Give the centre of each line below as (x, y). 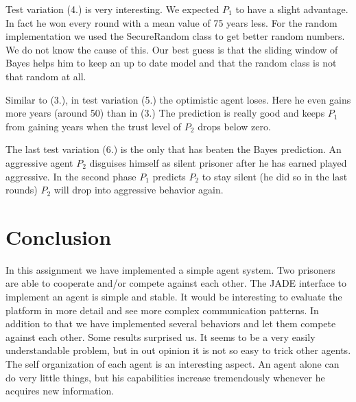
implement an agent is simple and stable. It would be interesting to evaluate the (174, 297)
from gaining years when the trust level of (94, 126)
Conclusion (59, 236)
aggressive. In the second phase (71, 176)
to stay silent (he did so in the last (275, 176)
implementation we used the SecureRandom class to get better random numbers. (175, 36)
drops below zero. (234, 126)
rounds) (22, 190)
